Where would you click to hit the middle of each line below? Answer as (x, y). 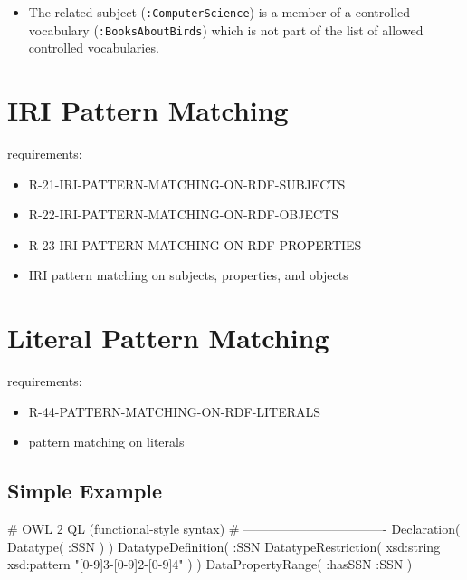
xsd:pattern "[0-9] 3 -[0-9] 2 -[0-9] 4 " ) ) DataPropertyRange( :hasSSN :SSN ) (210, 564)
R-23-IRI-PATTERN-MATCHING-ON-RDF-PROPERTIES (195, 244)
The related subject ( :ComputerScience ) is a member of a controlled (219, 12)
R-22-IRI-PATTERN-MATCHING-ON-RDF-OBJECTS (183, 214)
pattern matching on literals (106, 442)
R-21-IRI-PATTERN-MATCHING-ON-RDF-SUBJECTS (187, 184)
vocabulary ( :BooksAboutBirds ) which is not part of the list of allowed (226, 29)
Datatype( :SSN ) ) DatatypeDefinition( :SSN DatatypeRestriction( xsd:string (224, 546)
